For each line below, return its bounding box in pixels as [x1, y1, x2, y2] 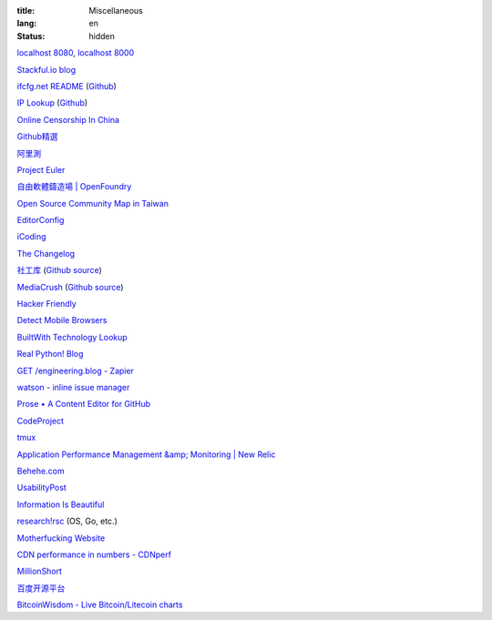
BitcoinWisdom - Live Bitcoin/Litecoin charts [16, 599, 183, 610]
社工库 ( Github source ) [16, 265, 102, 276]
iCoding [16, 231, 46, 242]
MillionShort [16, 565, 63, 577]
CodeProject [16, 415, 64, 426]
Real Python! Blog [16, 349, 84, 360]
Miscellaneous [88, 5, 143, 15]
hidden [88, 30, 116, 41]
